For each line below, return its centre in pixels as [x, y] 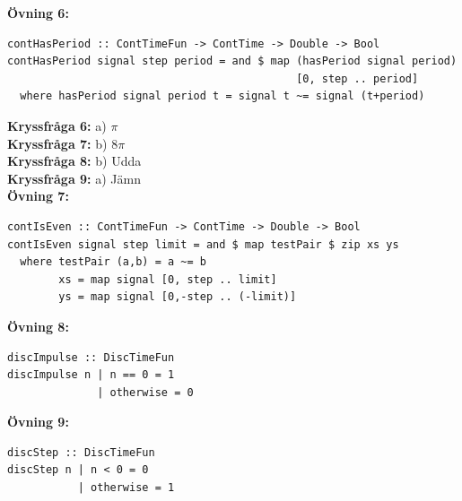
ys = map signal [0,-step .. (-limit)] [178, 297]
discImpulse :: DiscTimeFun [91, 357]
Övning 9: [38, 422]
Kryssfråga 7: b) [57, 143]
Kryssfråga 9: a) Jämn [74, 178]
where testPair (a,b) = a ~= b [113, 262]
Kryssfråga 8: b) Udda [74, 161]
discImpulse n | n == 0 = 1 [91, 375]
